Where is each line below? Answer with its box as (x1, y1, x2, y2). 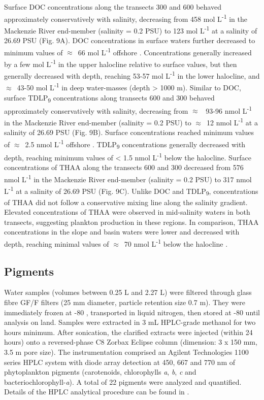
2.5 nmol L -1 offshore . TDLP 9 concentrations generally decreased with (25, 137, 246, 151)
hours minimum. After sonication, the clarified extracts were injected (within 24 (4, 326, 253, 337)
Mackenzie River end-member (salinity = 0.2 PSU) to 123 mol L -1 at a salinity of (4, 23, 257, 36)
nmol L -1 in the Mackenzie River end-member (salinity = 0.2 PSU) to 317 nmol (4, 172, 252, 184)
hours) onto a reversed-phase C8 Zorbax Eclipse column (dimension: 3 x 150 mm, (4, 337, 257, 347)
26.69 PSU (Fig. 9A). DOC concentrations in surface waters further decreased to (4, 35, 255, 46)
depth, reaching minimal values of (4, 238, 109, 249)
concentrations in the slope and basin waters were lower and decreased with (4, 226, 240, 237)
